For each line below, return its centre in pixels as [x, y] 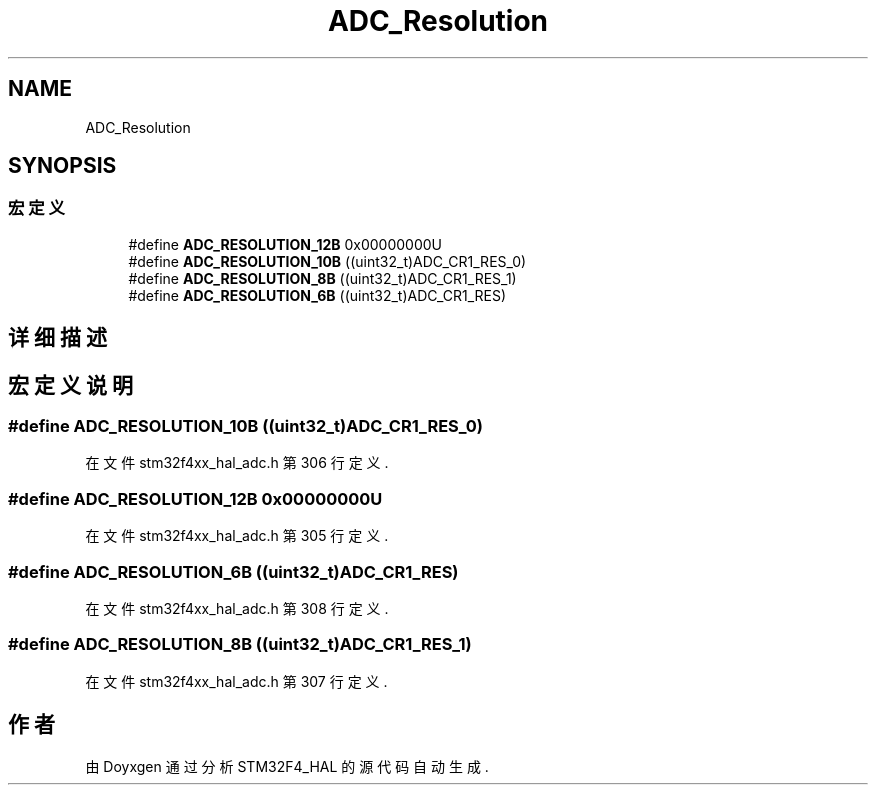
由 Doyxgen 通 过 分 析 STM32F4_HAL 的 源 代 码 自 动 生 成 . [287, 766]
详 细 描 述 [57, 338]
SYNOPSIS [62, 166]
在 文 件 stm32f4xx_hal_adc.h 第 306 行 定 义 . [237, 463]
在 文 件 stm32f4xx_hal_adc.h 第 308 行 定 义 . [237, 608]
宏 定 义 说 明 [70, 385]
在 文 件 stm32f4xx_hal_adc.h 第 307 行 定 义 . [236, 681]
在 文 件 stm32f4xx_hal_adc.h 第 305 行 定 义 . [237, 536]
